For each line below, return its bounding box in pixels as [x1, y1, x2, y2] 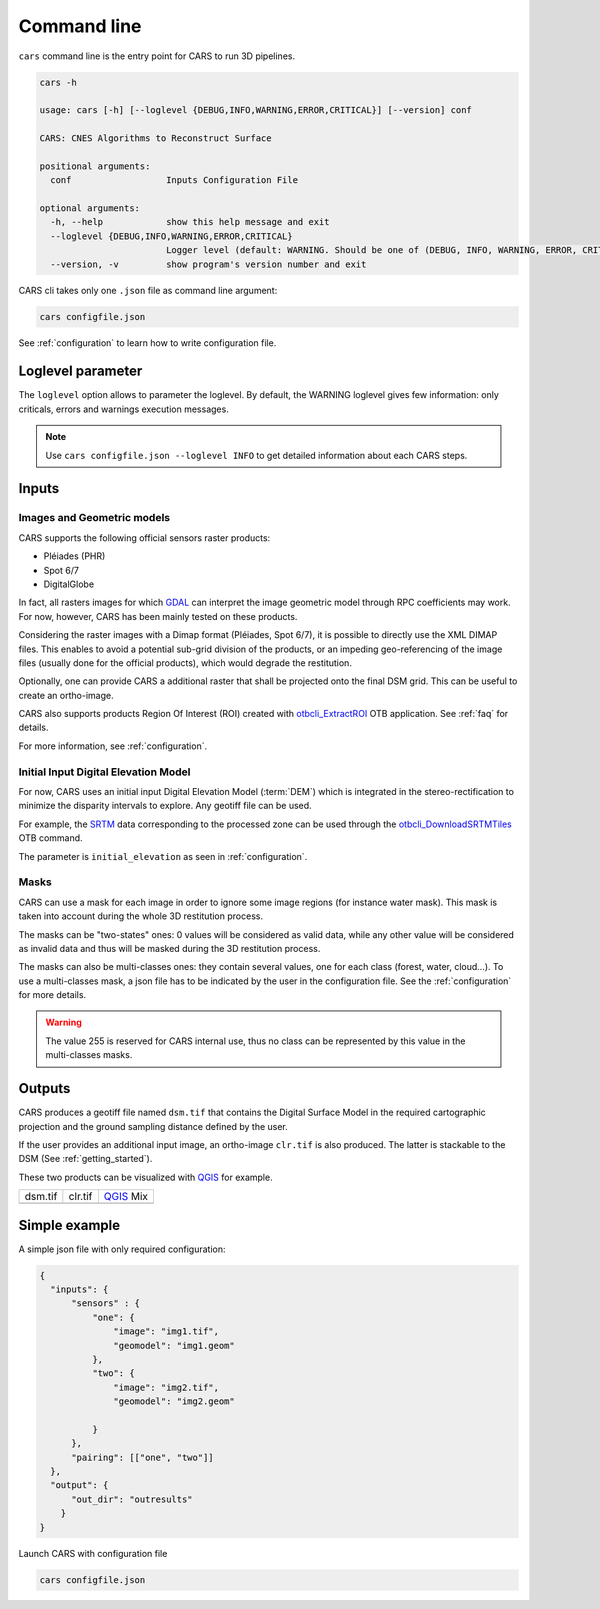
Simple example [18, 1216, 121, 1234]
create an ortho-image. [18, 689, 114, 701]
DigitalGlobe [43, 578, 95, 590]
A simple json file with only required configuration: [18, 1243, 226, 1255]
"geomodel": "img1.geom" [113, 1340, 235, 1351]
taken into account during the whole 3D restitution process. [18, 910, 264, 922]
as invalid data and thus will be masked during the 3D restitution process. [18, 942, 321, 954]
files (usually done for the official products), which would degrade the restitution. [18, 656, 352, 669]
